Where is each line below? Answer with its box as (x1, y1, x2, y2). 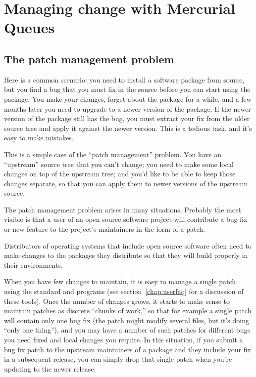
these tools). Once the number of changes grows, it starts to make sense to (4, 295, 230, 306)
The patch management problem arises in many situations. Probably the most (4, 204, 241, 214)
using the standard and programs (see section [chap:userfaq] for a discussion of (4, 286, 244, 296)
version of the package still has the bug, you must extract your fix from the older (4, 113, 250, 124)
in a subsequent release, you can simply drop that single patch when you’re (4, 354, 232, 364)
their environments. (4, 259, 63, 270)
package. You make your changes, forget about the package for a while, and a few (4, 93, 252, 104)
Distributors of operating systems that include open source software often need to (4, 240, 252, 251)
